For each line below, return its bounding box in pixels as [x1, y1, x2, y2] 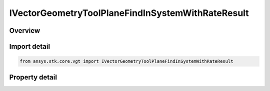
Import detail [9, 42, 50, 51]
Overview [9, 26, 40, 35]
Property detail [9, 73, 57, 82]
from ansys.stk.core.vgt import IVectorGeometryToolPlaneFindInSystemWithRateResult [19, 59, 233, 64]
